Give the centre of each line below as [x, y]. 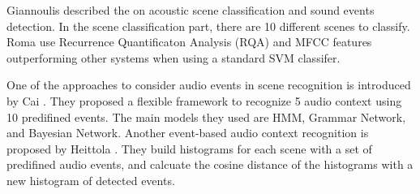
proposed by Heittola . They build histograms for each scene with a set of [189, 148]
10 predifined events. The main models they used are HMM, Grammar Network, [206, 116]
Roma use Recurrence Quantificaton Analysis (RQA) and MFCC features [189, 42]
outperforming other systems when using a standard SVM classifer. [174, 57]
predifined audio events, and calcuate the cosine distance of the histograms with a [210, 164]
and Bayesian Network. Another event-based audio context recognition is [188, 133]
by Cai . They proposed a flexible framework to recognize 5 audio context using [204, 100]
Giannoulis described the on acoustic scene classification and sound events [191, 10]
